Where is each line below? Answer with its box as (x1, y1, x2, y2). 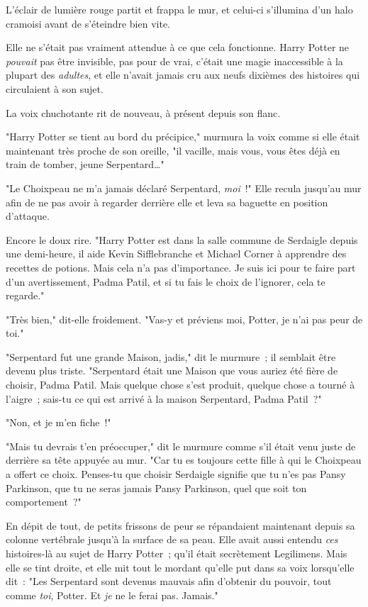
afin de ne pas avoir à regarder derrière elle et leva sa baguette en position (6, 194, 328, 209)
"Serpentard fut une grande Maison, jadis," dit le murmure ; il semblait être (6, 349, 336, 364)
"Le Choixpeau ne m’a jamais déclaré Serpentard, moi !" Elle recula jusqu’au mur (6, 180, 362, 195)
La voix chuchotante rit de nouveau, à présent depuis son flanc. (6, 105, 281, 120)
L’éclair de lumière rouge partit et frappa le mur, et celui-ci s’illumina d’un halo (6, 2, 353, 16)
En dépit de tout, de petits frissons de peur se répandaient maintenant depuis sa (6, 518, 355, 533)
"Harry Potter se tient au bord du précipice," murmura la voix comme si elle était (6, 129, 360, 144)
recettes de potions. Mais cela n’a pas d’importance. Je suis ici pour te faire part (6, 260, 356, 274)
